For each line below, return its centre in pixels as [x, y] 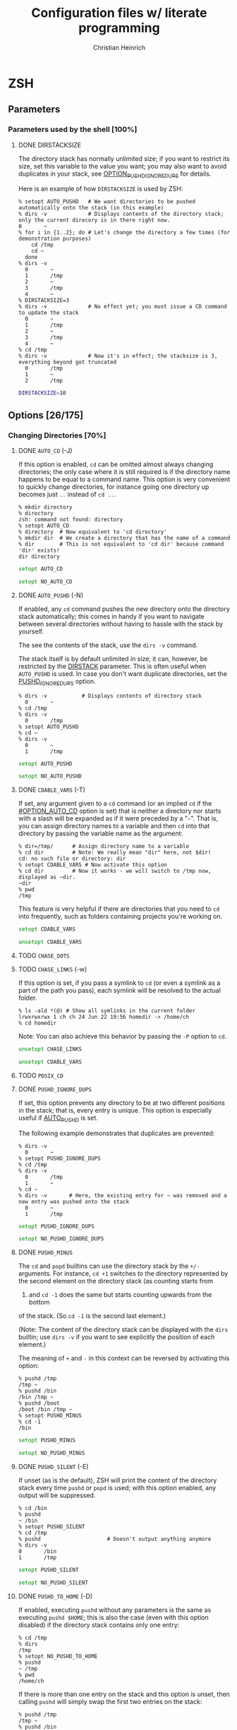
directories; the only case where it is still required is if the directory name [124, 471]
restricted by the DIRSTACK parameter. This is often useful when [112, 666]
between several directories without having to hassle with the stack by [121, 624]
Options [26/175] [46, 415]
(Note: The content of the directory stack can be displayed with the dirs [123, 1330]
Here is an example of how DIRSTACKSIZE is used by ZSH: [101, 189]
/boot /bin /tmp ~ [45, 1410]
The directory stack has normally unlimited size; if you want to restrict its [124, 158]
